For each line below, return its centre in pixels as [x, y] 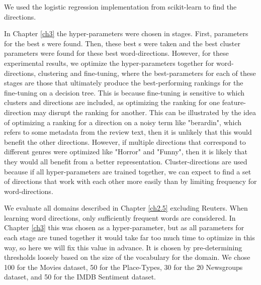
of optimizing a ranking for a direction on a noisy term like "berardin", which [123, 122]
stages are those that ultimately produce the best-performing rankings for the [124, 83]
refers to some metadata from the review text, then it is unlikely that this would [128, 132]
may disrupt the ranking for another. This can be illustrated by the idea [145, 112]
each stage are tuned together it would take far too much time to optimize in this [129, 237]
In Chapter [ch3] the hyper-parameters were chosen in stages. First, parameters [126, 33]
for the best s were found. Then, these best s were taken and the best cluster [122, 43]
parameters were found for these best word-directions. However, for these [116, 53]
